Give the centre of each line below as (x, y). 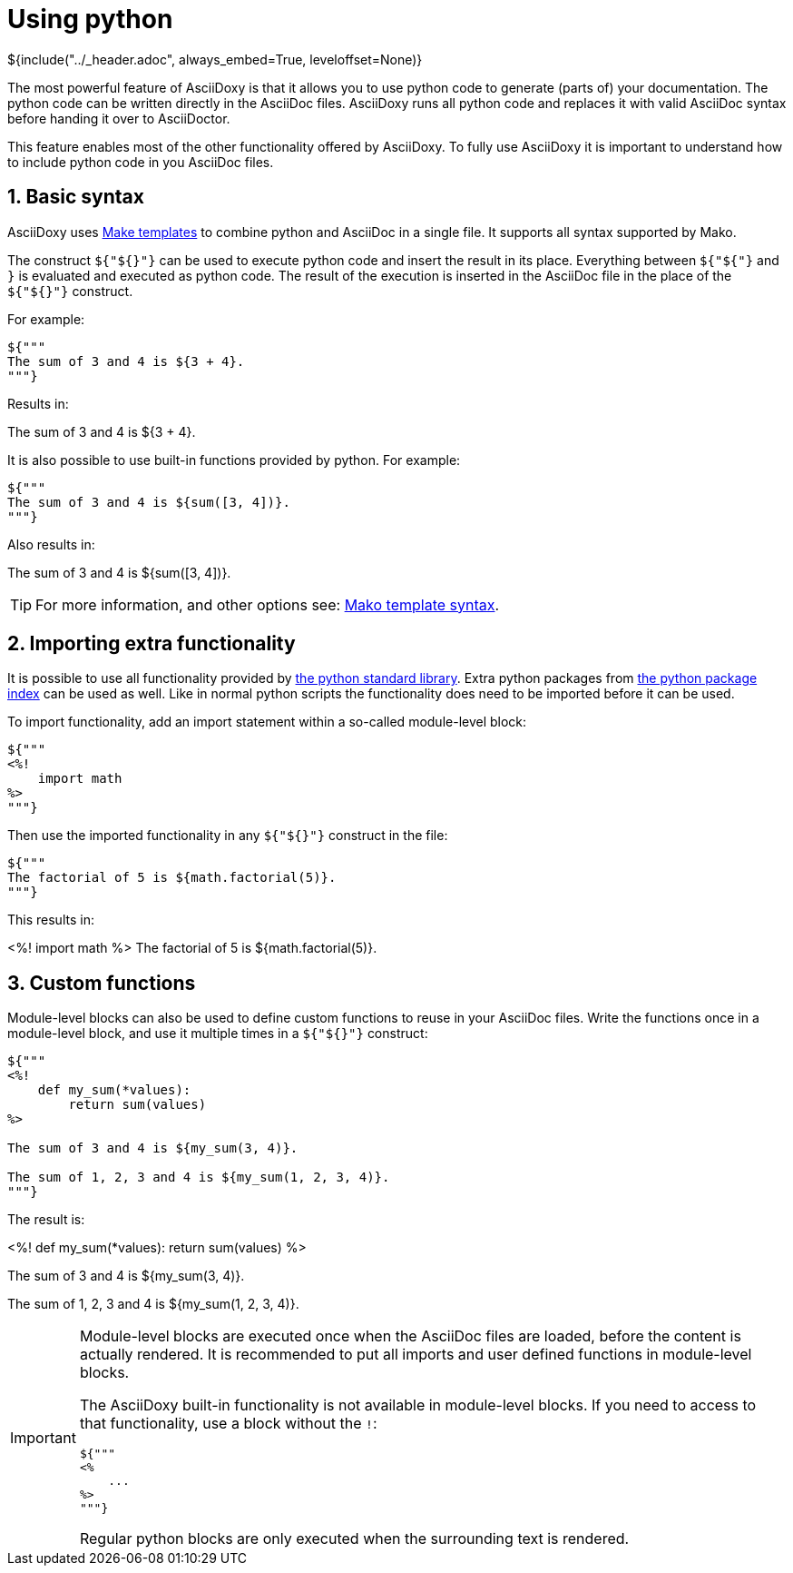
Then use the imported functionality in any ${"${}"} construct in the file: (228, 836)
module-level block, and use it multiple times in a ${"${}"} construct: (218, 1034)
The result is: (46, 1220)
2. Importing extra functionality (152, 644)
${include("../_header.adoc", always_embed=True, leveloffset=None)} (215, 59)
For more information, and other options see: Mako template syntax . (268, 604)
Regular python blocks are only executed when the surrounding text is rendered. (354, 1539)
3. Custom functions (102, 983)
